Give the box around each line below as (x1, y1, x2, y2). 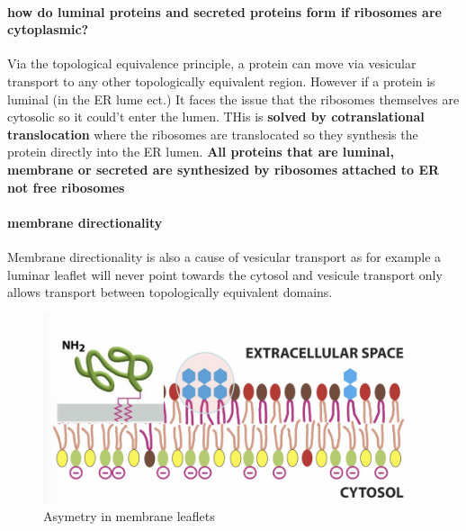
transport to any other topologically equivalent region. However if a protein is (7, 71, 435, 90)
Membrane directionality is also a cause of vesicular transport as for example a (7, 247, 442, 265)
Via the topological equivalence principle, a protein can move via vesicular (7, 54, 417, 73)
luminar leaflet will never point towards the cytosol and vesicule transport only (7, 265, 443, 283)
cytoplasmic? (7, 20, 89, 39)
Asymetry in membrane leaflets (43, 507, 215, 526)
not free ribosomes (7, 177, 125, 196)
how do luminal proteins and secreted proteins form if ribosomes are (7, 2, 442, 21)
